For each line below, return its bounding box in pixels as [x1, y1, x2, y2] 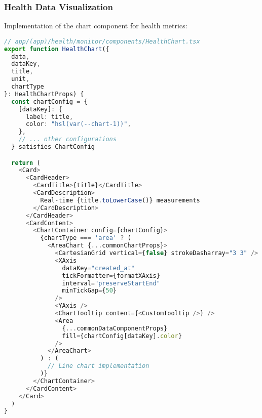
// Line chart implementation [47, 362, 149, 370]
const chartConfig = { [11, 98, 88, 105]
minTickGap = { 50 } [62, 287, 117, 295]
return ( [11, 159, 41, 166]
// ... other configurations [18, 136, 117, 143]
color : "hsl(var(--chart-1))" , [25, 120, 131, 128]
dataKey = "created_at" [62, 264, 135, 272]
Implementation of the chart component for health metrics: [4, 20, 188, 31]
